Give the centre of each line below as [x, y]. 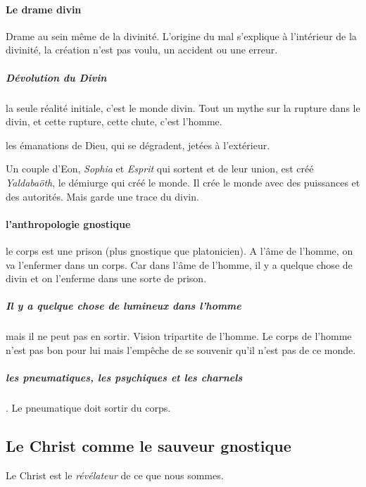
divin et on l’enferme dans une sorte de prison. [106, 278]
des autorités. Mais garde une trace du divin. [102, 196]
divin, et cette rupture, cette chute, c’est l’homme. [114, 121]
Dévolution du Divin [56, 77]
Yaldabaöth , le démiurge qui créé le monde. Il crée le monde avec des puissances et [183, 182]
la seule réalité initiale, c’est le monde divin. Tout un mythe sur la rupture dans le [183, 107]
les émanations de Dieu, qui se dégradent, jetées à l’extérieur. [138, 145]
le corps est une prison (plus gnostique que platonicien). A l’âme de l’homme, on [179, 250]
